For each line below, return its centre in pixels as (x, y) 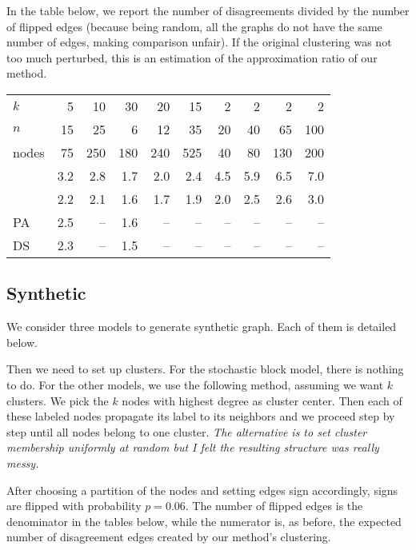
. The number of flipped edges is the (274, 506)
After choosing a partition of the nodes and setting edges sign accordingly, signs (202, 490)
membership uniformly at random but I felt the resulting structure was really (193, 447)
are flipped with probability (74, 506)
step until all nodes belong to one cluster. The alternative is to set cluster (187, 431)
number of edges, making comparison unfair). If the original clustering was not (199, 42)
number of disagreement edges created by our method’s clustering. (169, 537)
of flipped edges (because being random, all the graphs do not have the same (194, 26)
